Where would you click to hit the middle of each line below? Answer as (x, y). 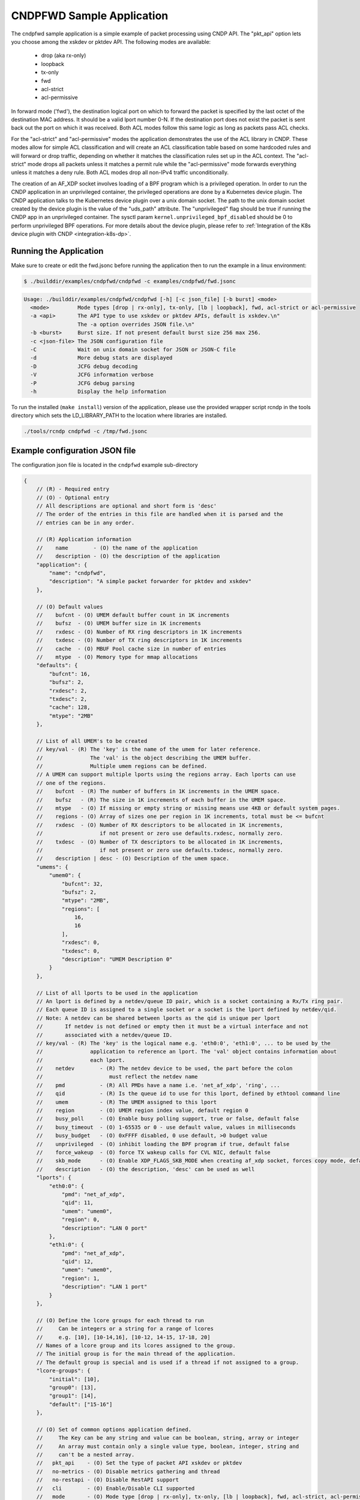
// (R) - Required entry (73, 489)
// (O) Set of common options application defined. (114, 1429)
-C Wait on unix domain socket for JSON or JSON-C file (133, 349)
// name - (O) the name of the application (117, 548)
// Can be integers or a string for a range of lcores (125, 1329)
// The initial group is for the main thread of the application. (136, 1354)
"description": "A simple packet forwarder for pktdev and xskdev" (150, 581)
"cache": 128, (70, 707)
